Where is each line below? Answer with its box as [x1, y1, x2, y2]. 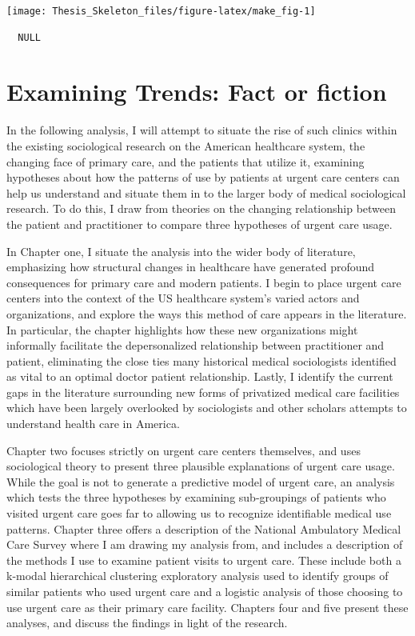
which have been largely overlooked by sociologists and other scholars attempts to [6, 399, 407, 416]
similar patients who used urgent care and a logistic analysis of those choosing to [6, 583, 403, 599]
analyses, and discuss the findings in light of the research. [6, 614, 288, 631]
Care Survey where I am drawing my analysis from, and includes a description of [6, 536, 403, 553]
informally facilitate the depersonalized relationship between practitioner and [6, 337, 385, 354]
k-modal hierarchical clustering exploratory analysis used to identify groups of [6, 567, 389, 584]
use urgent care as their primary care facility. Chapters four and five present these [6, 598, 409, 615]
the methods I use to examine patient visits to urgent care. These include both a [6, 551, 401, 568]
